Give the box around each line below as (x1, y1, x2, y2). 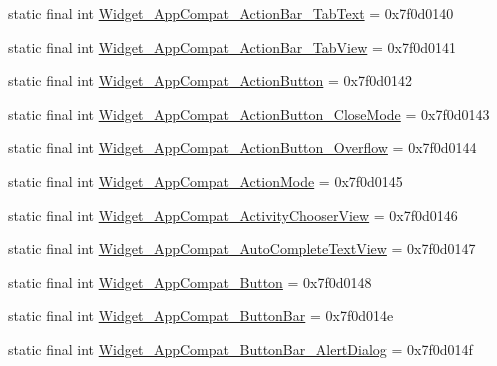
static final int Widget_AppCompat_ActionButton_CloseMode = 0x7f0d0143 (8, 103, 490, 124)
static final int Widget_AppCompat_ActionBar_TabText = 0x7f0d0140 (8, 3, 454, 23)
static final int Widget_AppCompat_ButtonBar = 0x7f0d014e (8, 305, 394, 326)
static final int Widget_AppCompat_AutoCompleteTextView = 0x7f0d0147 (8, 238, 476, 259)
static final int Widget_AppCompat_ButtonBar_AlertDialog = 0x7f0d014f (8, 338, 473, 359)
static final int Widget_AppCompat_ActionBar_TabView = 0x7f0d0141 (8, 36, 456, 57)
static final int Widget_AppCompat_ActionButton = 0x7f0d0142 (8, 70, 413, 91)
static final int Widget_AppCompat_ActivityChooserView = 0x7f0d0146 (8, 204, 458, 225)
